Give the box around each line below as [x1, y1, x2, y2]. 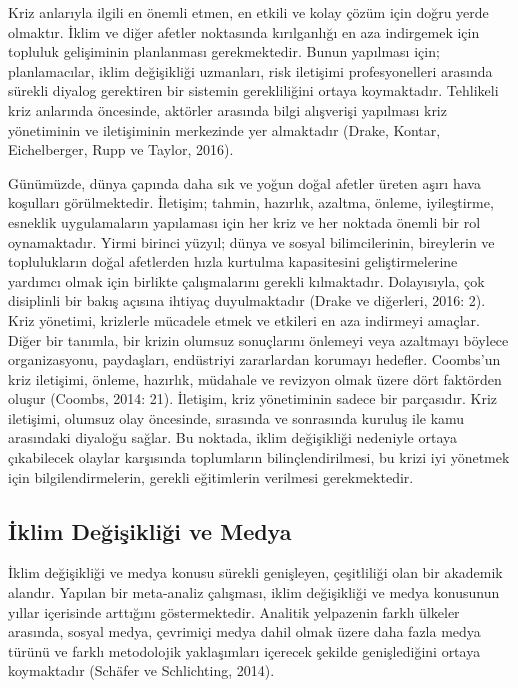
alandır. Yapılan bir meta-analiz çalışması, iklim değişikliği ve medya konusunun [8, 582, 500, 603]
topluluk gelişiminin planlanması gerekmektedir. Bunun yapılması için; [8, 41, 440, 62]
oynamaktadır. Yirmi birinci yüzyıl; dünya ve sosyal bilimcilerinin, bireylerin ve [8, 231, 495, 252]
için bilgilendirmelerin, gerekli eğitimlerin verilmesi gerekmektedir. [8, 466, 414, 487]
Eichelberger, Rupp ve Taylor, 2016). [8, 139, 234, 160]
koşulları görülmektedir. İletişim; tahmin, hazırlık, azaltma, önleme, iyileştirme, [8, 192, 494, 213]
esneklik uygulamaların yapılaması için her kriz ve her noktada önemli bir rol [8, 211, 481, 232]
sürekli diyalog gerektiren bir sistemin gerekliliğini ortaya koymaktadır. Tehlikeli [8, 80, 499, 101]
